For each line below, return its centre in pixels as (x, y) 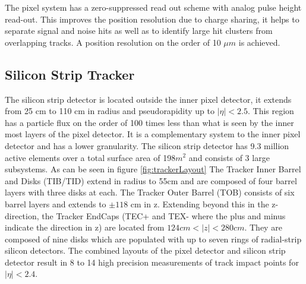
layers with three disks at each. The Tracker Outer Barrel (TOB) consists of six (150, 192)
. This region (271, 111)
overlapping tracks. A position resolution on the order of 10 (113, 42)
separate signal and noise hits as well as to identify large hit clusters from (139, 31)
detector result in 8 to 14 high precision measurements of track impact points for (152, 262)
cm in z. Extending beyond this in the (200, 203)
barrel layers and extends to (56, 203)
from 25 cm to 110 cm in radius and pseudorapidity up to (110, 111)
